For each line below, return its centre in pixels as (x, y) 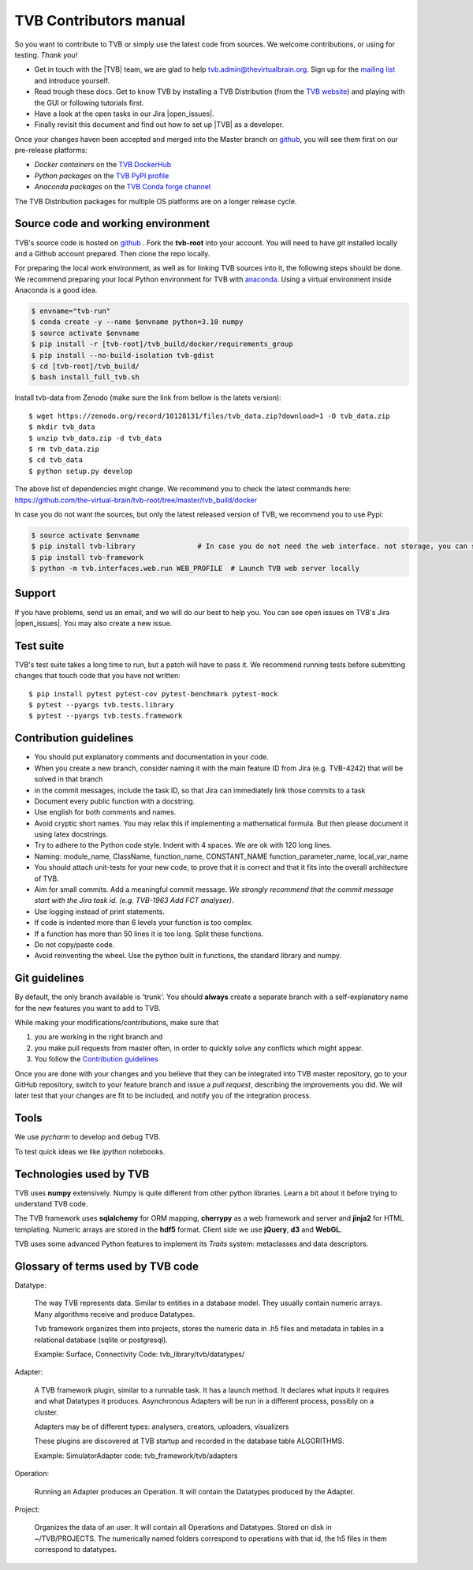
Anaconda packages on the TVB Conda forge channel (123, 187)
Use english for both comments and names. (105, 812)
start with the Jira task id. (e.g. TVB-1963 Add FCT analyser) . (134, 901)
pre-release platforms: (51, 151)
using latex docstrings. (71, 834)
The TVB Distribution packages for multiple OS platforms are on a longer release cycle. (156, 201)
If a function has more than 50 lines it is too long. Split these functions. (149, 934)
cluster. (47, 1412)
